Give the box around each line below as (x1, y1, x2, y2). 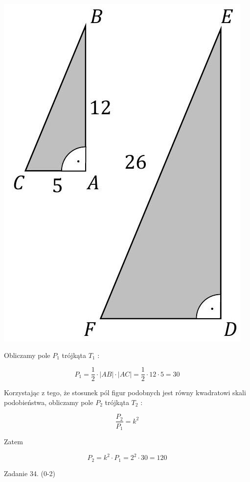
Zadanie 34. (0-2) (4, 468, 55, 478)
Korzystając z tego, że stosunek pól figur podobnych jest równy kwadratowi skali (4, 387, 246, 398)
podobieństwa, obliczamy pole (4, 397, 93, 407)
